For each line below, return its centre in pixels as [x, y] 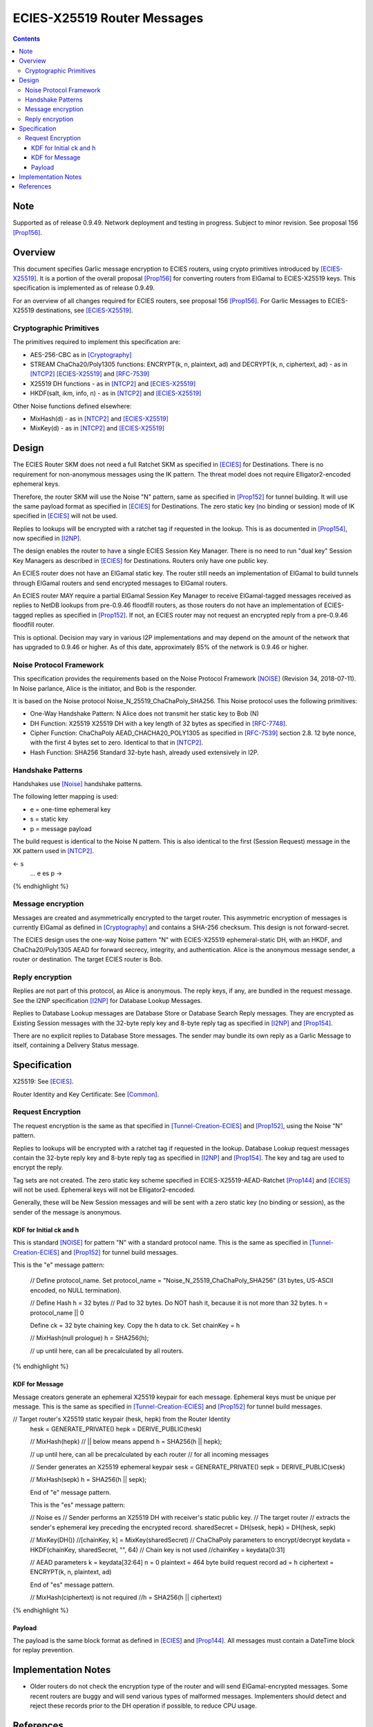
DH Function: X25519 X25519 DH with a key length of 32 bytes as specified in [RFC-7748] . [159, 723]
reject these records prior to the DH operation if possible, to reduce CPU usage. [143, 1706]
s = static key [49, 819]
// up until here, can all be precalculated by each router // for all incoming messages [150, 1454]
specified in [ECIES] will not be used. [65, 516]
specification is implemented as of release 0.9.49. [84, 288]
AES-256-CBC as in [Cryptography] [81, 354]
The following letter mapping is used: [66, 796]
